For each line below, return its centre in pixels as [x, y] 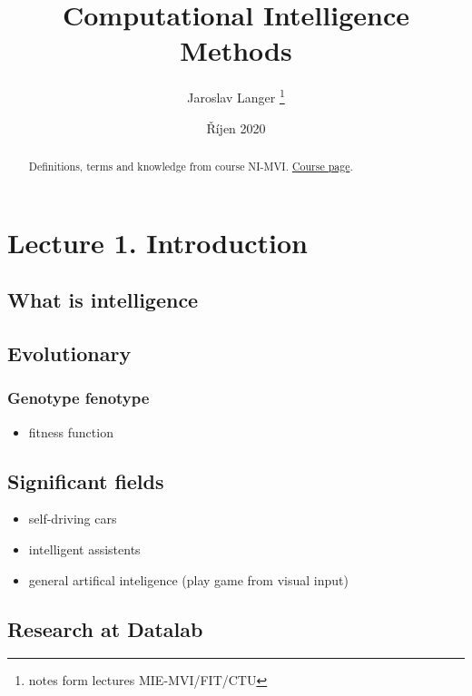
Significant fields [86, 480]
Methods [236, 50]
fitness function [71, 431]
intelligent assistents [84, 549]
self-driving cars [73, 519]
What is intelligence [103, 300]
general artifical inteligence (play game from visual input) [188, 579]
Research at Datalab [105, 628]
